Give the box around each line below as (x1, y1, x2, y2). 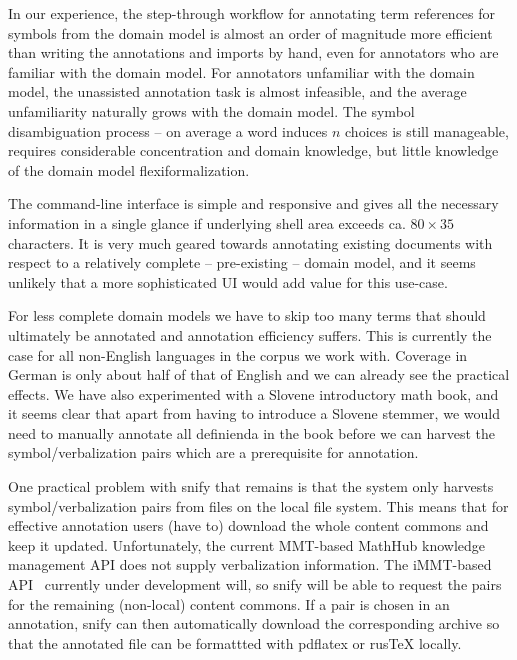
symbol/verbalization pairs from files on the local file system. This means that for (8, 495, 509, 516)
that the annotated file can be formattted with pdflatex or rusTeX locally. (8, 632, 462, 653)
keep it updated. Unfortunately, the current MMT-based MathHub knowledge (8, 534, 486, 555)
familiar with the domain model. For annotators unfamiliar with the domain (8, 61, 475, 82)
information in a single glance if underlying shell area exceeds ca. (8, 212, 406, 233)
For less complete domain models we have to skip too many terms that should (8, 305, 486, 326)
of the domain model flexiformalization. (8, 159, 250, 180)
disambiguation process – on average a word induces (8, 120, 328, 141)
